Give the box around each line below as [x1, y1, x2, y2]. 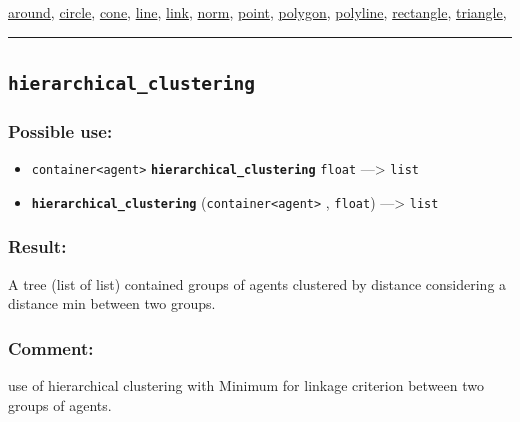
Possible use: [8, 118, 113, 143]
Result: [8, 234, 67, 259]
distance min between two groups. [8, 293, 216, 314]
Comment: [8, 335, 94, 360]
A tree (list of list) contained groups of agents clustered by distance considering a [8, 273, 507, 294]
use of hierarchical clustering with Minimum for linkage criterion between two [8, 375, 484, 396]
